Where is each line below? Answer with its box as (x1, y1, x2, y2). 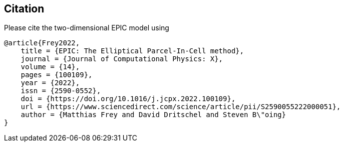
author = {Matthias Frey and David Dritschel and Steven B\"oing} (20, 111, 286, 119)
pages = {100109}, (20, 71, 93, 79)
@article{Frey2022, (4, 39, 80, 47)
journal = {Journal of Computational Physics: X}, (20, 55, 223, 63)
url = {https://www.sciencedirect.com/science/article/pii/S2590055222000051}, (20, 103, 341, 111)
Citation (4, 2, 44, 15)
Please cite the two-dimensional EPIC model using (4, 23, 169, 32)
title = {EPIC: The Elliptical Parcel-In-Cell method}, (20, 47, 244, 55)
